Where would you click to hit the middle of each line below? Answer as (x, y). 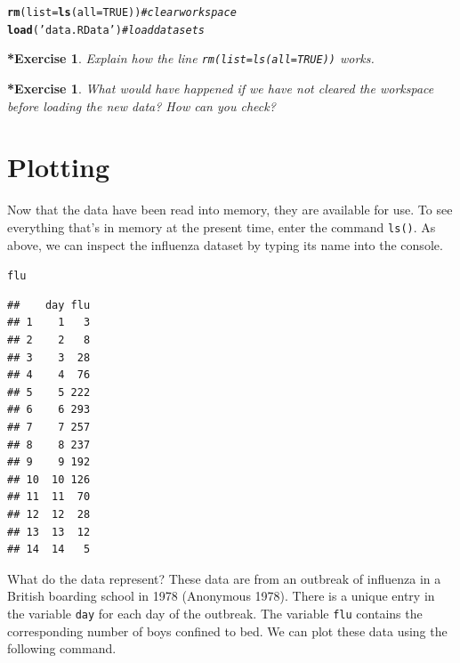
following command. (62, 648)
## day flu (49, 305)
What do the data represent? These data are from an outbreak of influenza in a (224, 578)
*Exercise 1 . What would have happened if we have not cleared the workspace (221, 88)
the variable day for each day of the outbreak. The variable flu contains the (215, 613)
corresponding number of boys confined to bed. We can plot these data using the (227, 631)
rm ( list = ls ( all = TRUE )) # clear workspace (122, 12)
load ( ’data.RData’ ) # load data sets (106, 30)
